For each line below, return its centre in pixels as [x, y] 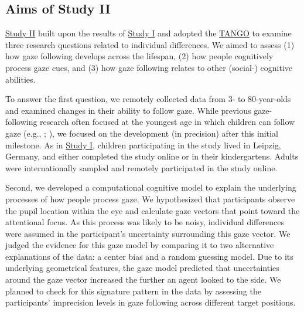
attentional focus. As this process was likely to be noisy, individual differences [145, 222]
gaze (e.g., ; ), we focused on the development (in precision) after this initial [142, 133]
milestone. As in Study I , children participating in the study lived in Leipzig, [143, 145]
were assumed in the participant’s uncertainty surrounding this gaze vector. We [148, 233]
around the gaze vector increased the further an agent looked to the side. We [143, 279]
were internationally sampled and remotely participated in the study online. [141, 167]
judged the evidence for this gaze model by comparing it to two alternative [140, 245]
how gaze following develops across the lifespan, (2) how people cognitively [139, 56]
